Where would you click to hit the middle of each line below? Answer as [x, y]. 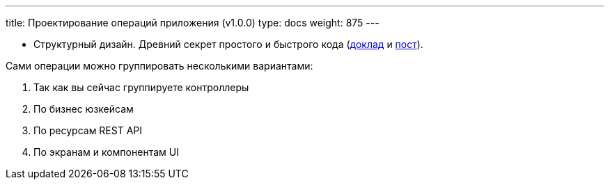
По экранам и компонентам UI [106, 152]
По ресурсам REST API [88, 130]
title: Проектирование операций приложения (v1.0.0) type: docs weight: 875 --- [193, 23]
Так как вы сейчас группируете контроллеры [141, 87]
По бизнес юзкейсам [84, 109]
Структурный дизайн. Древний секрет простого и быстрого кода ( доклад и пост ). [228, 44]
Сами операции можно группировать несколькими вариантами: [159, 66]
